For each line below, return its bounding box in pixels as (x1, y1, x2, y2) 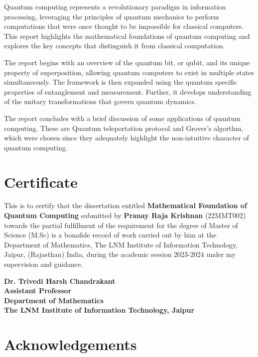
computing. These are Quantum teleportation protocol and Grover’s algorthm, (4, 122, 244, 133)
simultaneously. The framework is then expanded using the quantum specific (4, 77, 237, 87)
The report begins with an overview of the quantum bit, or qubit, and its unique (4, 57, 250, 67)
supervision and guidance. (4, 259, 83, 269)
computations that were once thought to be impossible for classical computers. (4, 21, 244, 31)
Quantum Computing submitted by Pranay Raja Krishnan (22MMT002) (4, 210, 246, 221)
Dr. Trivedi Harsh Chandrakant (4, 275, 116, 286)
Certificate (4, 171, 78, 192)
